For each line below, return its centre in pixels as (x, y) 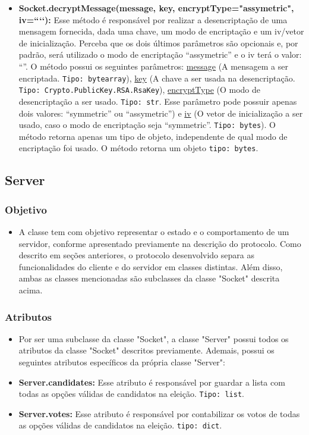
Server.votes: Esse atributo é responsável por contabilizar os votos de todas (159, 413)
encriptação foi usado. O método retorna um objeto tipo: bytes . (138, 148)
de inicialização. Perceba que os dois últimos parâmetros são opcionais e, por (158, 43)
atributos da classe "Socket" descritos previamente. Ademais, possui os (146, 350)
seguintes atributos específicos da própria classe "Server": (122, 362)
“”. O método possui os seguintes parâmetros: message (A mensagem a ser (153, 66)
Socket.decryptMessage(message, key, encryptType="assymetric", (156, 8)
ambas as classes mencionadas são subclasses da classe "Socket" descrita (149, 278)
